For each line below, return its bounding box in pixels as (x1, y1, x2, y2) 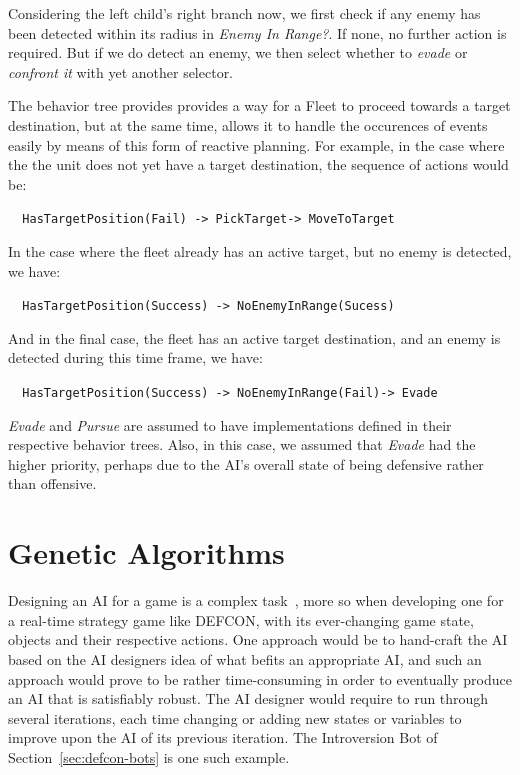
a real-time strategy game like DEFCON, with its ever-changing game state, (8, 609, 474, 630)
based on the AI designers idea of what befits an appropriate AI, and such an (8, 648, 482, 669)
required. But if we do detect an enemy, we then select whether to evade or (8, 42, 468, 63)
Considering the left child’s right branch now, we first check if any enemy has (8, 3, 481, 23)
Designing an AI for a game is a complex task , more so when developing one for (8, 590, 504, 611)
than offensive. (8, 473, 97, 494)
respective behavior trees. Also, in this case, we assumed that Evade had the (8, 434, 476, 455)
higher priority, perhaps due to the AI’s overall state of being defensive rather (8, 453, 484, 474)
